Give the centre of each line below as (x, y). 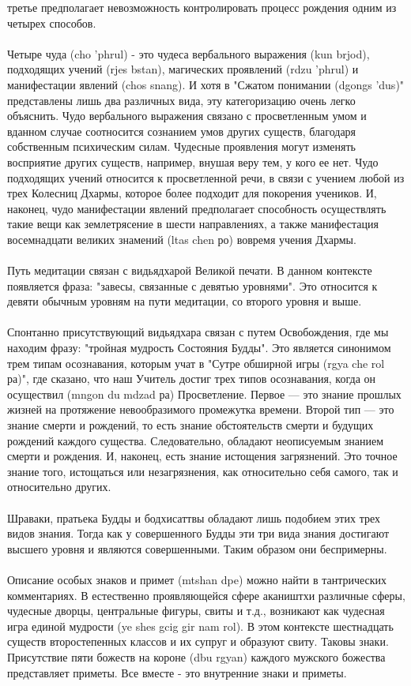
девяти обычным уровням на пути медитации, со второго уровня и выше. (185, 301)
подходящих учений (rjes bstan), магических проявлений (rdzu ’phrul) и (183, 69)
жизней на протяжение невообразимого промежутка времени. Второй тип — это (201, 409)
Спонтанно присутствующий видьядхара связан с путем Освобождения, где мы (198, 332)
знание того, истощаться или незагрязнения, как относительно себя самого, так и (203, 471)
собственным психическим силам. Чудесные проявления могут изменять (181, 146)
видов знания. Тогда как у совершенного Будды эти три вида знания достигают (198, 533)
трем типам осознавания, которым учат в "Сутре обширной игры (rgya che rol (196, 363)
